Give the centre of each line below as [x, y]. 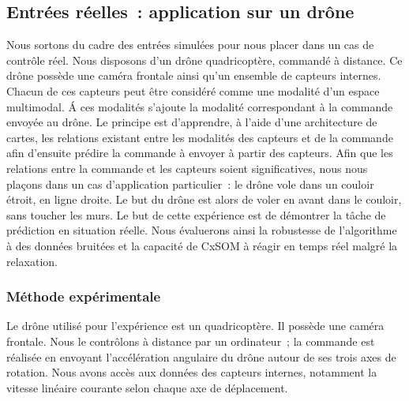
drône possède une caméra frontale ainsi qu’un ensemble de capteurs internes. [194, 75]
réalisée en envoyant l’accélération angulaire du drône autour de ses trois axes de [201, 356]
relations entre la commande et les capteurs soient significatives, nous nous [187, 168]
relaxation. [32, 261]
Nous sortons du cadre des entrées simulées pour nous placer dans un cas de [190, 45]
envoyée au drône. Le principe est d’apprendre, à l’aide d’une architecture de [192, 122]
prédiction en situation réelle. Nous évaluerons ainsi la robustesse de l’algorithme [202, 230]
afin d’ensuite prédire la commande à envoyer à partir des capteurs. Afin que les [200, 153]
